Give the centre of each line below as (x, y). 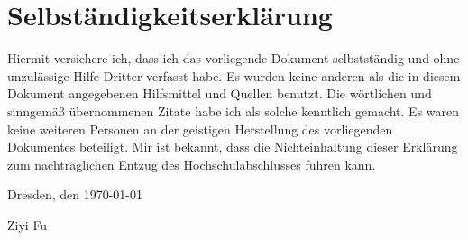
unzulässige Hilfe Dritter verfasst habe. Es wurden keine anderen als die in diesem (234, 75)
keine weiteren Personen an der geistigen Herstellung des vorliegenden (200, 129)
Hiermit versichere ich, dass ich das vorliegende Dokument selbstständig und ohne (234, 58)
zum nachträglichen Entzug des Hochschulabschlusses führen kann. (192, 164)
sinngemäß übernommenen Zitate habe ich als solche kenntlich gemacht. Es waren (234, 111)
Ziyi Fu (28, 224)
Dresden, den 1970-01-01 (75, 194)
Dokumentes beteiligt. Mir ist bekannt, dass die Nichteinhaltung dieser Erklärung (233, 147)
